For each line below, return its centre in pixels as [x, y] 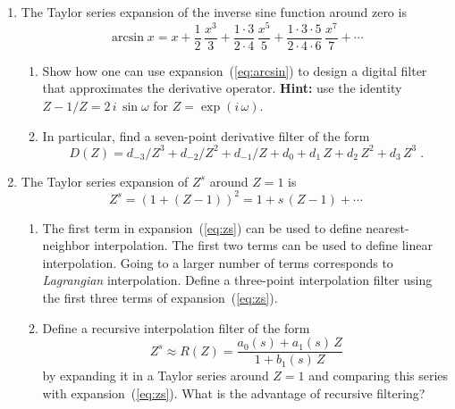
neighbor [66, 245]
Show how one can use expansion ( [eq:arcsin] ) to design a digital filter [235, 70]
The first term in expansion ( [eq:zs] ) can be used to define [202, 227]
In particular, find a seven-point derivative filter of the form [206, 135]
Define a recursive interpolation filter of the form [176, 327]
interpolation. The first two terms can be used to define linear [263, 245]
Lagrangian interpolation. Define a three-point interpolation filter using [237, 280]
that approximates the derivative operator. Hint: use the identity [222, 88]
